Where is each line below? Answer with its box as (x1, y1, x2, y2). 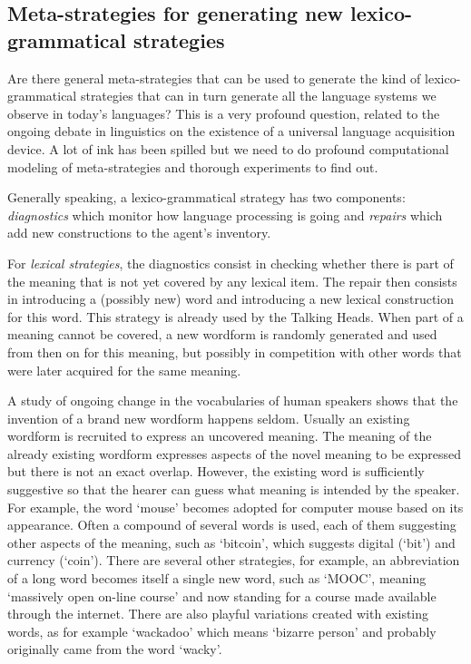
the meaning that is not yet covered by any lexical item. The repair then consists (7, 271, 457, 290)
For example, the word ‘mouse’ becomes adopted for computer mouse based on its (7, 497, 464, 516)
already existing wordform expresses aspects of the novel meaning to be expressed (7, 444, 462, 463)
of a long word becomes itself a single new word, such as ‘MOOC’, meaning (7, 569, 427, 588)
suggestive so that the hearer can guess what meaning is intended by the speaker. (7, 480, 460, 499)
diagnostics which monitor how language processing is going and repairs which (7, 205, 443, 224)
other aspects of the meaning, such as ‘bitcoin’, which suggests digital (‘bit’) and (7, 532, 456, 552)
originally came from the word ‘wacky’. (7, 640, 222, 659)
